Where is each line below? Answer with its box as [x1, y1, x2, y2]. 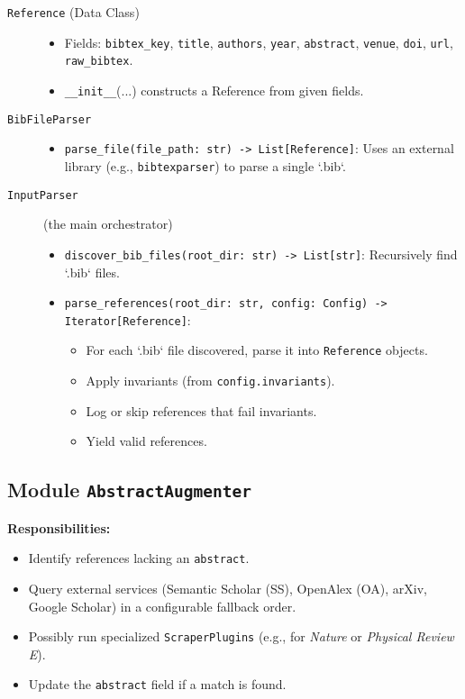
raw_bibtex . [64, 50, 133, 69]
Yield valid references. [86, 431, 207, 450]
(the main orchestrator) [43, 214, 173, 233]
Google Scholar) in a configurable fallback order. [28, 596, 296, 615]
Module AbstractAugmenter [7, 476, 251, 504]
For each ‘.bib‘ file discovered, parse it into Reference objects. [86, 340, 428, 359]
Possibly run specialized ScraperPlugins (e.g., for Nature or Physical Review [28, 627, 454, 646]
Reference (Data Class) [7, 3, 140, 21]
